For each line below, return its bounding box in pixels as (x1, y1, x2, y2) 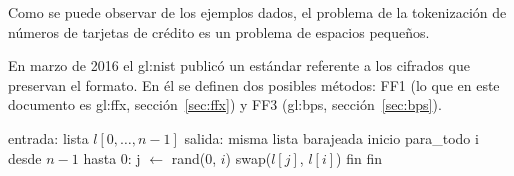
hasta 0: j (83, 147, 141, 168)
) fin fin (336, 147, 382, 168)
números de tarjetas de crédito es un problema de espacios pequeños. (8, 21, 430, 42)
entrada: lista (8, 127, 89, 148)
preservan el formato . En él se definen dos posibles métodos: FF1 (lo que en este (8, 74, 500, 95)
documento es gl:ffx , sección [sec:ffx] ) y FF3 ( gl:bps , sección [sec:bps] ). (8, 94, 442, 115)
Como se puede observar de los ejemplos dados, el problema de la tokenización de (8, 2, 507, 22)
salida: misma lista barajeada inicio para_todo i (184, 127, 479, 148)
